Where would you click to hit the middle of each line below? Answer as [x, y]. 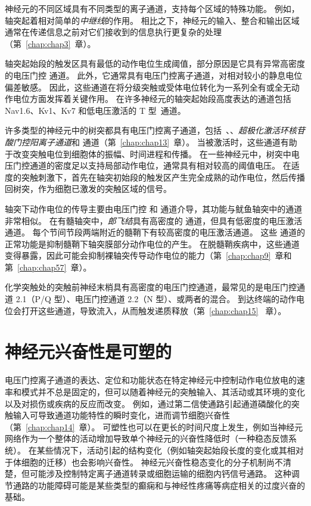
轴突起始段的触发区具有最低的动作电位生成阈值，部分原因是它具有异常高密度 [155, 63]
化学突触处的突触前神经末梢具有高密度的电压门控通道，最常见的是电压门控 [151, 287]
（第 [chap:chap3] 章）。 [50, 43]
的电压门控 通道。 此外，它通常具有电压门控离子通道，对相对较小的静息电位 [154, 75]
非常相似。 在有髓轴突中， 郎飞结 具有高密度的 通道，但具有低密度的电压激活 [154, 220]
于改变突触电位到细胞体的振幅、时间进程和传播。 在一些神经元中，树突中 [148, 153]
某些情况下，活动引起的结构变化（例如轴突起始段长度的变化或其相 [166, 450]
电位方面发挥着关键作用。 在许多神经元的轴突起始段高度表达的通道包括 [152, 99]
